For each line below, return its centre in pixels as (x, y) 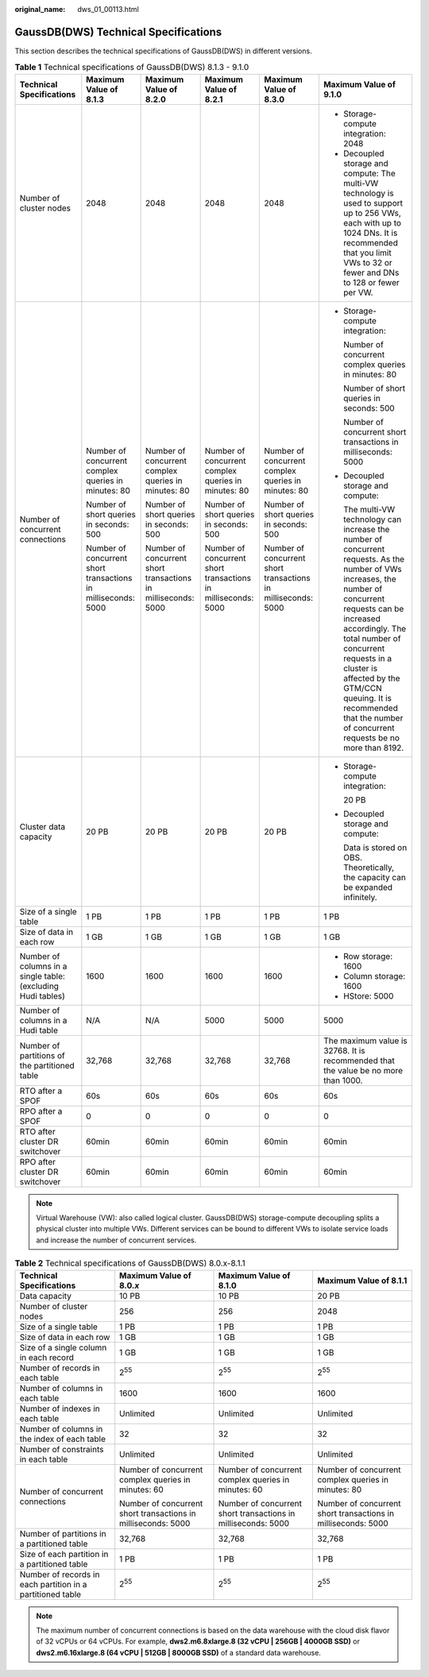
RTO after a (41, 1091)
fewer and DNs (371, 272)
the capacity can (375, 877)
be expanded (368, 887)
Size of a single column (63, 1347)
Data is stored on (375, 848)
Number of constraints (62, 1449)
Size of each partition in (64, 1554)
